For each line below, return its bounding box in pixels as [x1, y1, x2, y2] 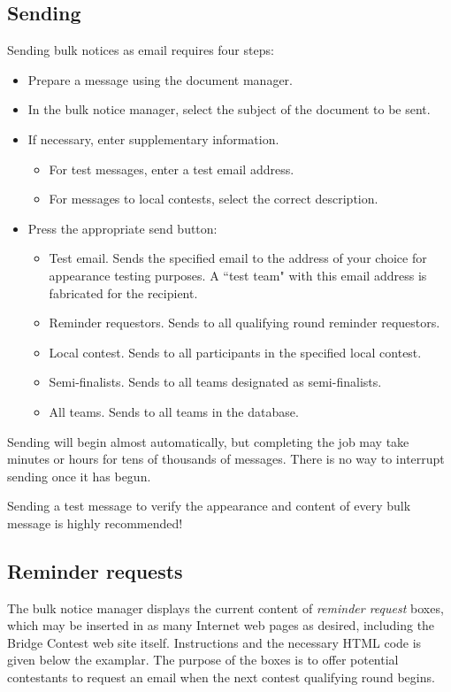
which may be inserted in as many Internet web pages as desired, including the [7, 616, 435, 634]
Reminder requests [7, 557, 183, 584]
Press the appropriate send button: [27, 219, 218, 237]
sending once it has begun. [7, 466, 151, 485]
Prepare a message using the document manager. [27, 70, 293, 88]
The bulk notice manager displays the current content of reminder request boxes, [7, 598, 444, 617]
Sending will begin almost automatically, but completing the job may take [7, 432, 409, 450]
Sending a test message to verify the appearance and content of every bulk [7, 496, 411, 515]
